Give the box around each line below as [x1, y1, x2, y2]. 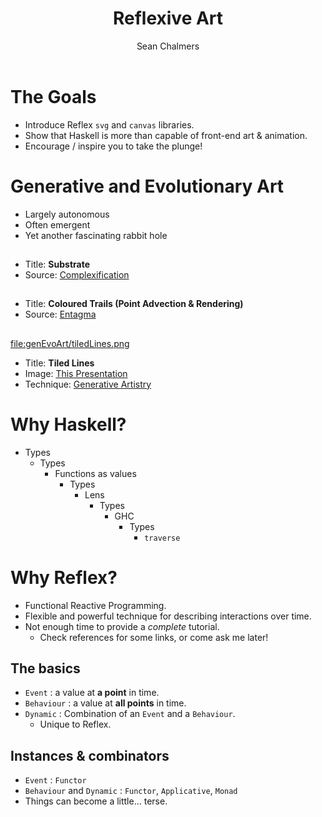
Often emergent [24, 218, 91, 231]
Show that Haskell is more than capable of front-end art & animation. [24, 129, 308, 141]
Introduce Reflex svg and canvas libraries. [24, 118, 195, 131]
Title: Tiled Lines [24, 357, 95, 369]
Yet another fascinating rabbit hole [24, 229, 168, 241]
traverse [144, 533, 181, 543]
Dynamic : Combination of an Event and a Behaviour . [24, 708, 236, 720]
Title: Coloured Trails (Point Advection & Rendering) [24, 298, 244, 310]
